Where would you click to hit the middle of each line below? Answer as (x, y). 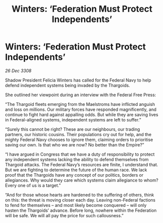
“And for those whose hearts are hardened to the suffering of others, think (80, 195)
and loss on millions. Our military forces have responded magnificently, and (81, 109)
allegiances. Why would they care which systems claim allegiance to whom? (82, 180)
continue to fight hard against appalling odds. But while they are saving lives (82, 114)
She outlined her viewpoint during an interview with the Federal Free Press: (81, 95)
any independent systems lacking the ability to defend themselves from (77, 159)
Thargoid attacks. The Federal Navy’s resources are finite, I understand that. (82, 164)
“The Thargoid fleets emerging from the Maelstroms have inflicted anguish (80, 104)
